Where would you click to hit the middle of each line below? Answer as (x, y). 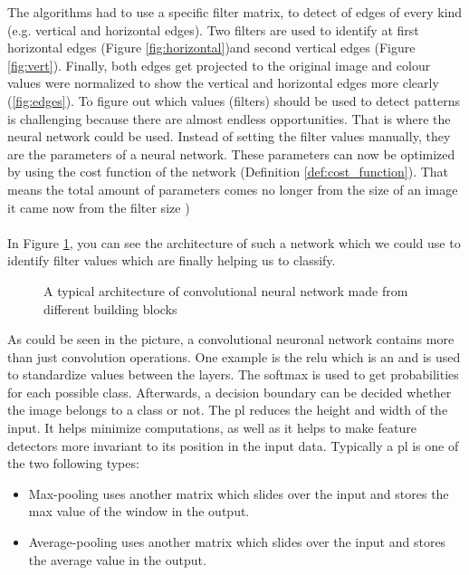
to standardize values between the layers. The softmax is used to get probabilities (233, 374)
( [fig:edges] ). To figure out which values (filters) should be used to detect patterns (234, 100)
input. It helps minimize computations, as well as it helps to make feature (212, 428)
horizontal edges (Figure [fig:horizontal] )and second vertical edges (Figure (211, 48)
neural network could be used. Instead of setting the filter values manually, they (229, 136)
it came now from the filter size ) (99, 207)
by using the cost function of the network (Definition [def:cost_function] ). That (228, 172)
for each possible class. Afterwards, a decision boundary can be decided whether (230, 392)
